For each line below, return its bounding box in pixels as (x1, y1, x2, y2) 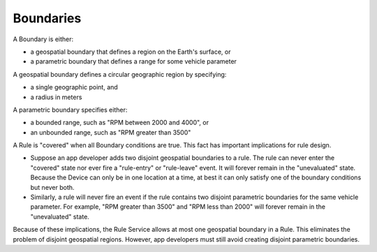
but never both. (30, 183, 75, 191)
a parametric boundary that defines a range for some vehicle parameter (30, 57, 237, 66)
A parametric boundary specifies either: (13, 105, 128, 114)
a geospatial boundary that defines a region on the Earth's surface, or (30, 47, 231, 56)
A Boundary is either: (13, 35, 74, 43)
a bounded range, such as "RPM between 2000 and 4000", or (30, 119, 209, 127)
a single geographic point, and (30, 83, 118, 91)
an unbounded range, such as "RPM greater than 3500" (30, 128, 191, 136)
